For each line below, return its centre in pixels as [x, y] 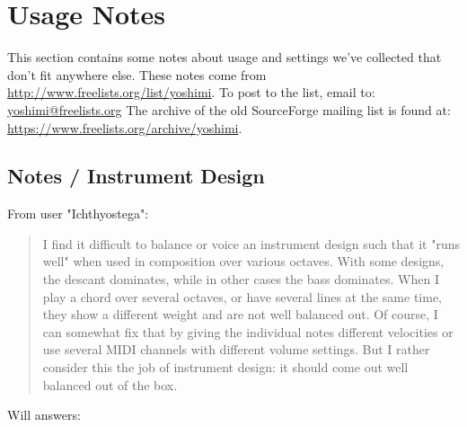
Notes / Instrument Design [136, 176]
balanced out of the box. [110, 384]
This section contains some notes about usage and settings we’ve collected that [225, 57]
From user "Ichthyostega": [78, 213]
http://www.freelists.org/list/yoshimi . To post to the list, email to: [191, 92]
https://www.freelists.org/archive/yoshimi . [125, 127]
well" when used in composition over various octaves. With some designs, [243, 261]
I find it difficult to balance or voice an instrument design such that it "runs [251, 243]
